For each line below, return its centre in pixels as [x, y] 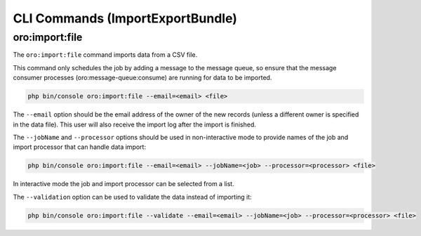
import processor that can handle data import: [80, 147]
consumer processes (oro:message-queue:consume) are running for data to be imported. [142, 78]
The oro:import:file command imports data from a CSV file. [105, 55]
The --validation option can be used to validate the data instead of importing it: [132, 197]
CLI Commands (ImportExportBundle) [125, 18]
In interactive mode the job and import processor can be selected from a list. [123, 184]
